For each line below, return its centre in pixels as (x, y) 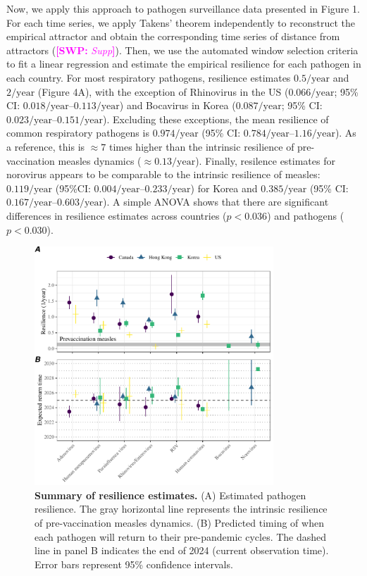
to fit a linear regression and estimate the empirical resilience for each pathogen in (184, 64)
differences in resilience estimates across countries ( (117, 215)
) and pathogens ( (306, 215)
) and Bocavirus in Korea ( (178, 105)
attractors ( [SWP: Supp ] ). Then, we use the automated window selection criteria (182, 50)
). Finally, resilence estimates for (265, 160)
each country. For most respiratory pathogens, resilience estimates (149, 77)
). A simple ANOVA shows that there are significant (216, 202)
